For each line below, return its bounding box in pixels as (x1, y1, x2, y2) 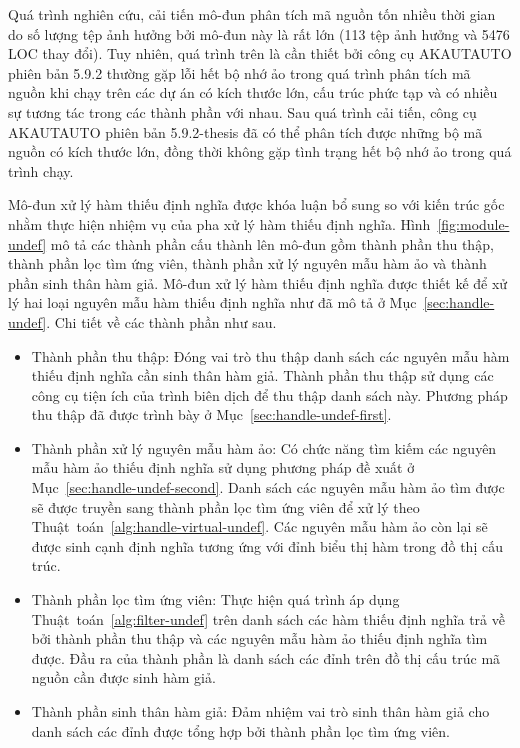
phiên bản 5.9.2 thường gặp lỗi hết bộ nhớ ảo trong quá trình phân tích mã (8, 62, 471, 83)
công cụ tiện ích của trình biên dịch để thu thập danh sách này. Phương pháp (31, 384, 508, 405)
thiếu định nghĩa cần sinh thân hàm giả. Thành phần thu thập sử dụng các (31, 365, 494, 386)
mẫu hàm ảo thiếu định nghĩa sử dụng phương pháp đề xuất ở (31, 457, 415, 478)
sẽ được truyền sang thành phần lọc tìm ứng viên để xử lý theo (31, 496, 420, 517)
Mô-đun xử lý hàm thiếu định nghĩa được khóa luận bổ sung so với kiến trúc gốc (8, 194, 505, 215)
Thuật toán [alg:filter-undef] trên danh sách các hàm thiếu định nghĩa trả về (31, 608, 505, 629)
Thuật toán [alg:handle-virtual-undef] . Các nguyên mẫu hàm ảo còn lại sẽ (31, 516, 488, 537)
